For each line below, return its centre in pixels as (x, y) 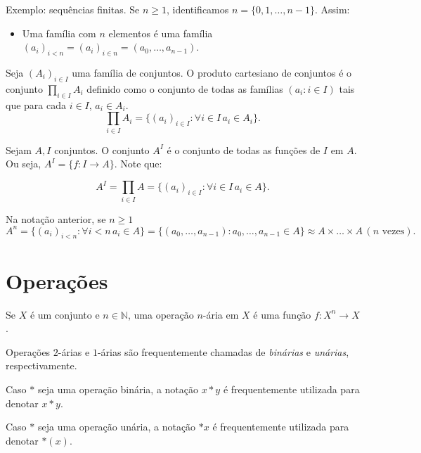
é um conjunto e (65, 314)
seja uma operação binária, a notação (118, 389)
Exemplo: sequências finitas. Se (73, 9)
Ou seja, (24, 164)
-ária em (221, 314)
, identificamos (197, 9)
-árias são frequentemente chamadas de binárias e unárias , (223, 351)
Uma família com (59, 33)
